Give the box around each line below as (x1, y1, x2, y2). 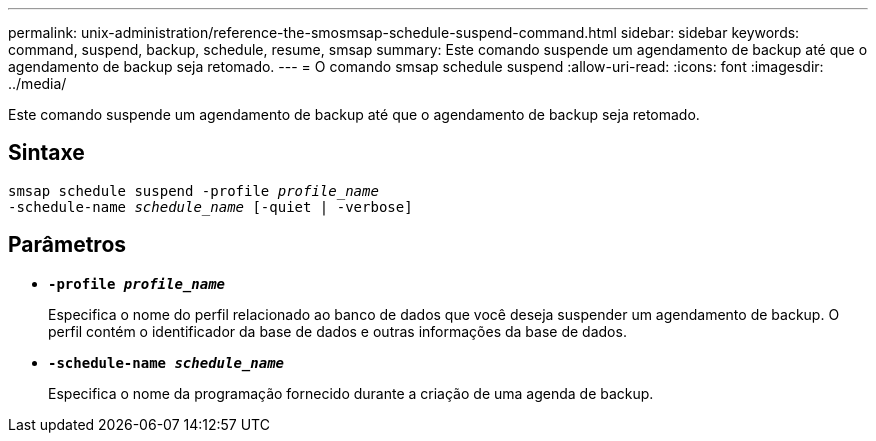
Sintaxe (8, 140, 85, 166)
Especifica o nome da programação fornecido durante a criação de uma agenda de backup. (48, 384, 654, 402)
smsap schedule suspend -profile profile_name (8, 182, 379, 199)
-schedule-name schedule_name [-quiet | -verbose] (8, 198, 413, 215)
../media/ (8, 75, 67, 92)
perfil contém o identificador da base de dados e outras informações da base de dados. (48, 322, 627, 340)
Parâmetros (8, 232, 127, 258)
